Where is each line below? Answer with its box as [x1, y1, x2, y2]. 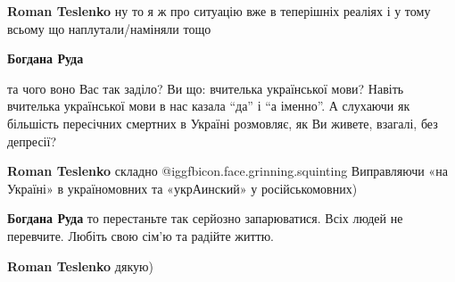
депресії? [7, 131, 56, 150]
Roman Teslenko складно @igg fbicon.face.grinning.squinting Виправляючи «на [7, 162, 448, 180]
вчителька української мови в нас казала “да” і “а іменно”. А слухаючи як [7, 96, 410, 115]
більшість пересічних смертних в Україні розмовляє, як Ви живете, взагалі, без [7, 113, 438, 132]
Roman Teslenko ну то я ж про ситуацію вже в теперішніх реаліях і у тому [7, 2, 431, 20]
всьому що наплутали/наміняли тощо [7, 19, 211, 37]
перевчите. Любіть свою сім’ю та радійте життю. [7, 226, 275, 245]
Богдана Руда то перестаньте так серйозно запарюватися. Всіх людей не [7, 209, 403, 228]
